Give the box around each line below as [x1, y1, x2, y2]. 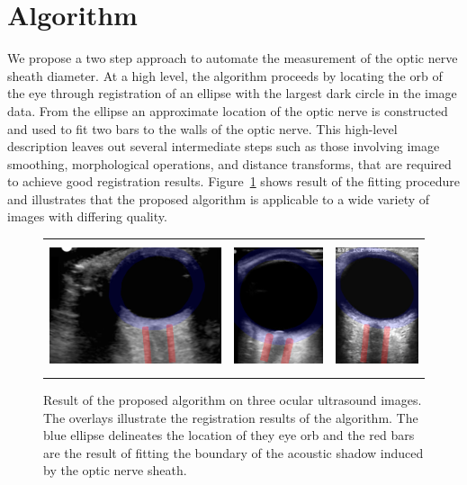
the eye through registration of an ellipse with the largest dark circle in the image [7, 84, 457, 103]
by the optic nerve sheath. [43, 461, 187, 480]
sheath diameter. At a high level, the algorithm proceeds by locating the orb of [7, 66, 443, 85]
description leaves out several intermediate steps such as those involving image [7, 137, 440, 156]
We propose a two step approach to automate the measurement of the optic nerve [7, 49, 458, 67]
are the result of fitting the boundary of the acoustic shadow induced [43, 443, 424, 462]
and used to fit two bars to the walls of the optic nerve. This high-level [7, 119, 398, 138]
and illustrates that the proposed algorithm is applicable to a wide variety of [7, 189, 430, 208]
